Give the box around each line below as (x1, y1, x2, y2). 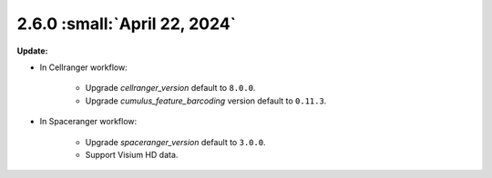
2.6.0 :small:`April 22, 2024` (16, 14, 237, 34)
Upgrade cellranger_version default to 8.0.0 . (85, 83, 256, 94)
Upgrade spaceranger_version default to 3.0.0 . (85, 136, 266, 147)
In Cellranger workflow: (39, 62, 128, 73)
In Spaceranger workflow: (39, 116, 138, 127)
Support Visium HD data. (85, 149, 179, 160)
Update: (16, 45, 49, 56)
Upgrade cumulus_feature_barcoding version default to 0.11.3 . (85, 95, 327, 106)
